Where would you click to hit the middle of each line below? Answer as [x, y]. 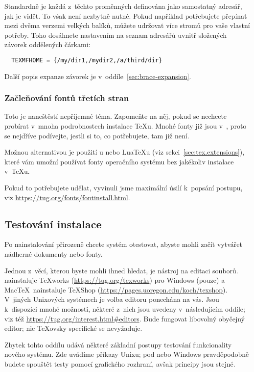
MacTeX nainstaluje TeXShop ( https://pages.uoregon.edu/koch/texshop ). [116, 289]
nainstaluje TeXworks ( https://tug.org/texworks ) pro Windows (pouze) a [115, 280]
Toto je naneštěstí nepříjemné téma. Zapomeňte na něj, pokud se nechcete [116, 116]
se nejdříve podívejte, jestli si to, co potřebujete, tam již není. [97, 135]
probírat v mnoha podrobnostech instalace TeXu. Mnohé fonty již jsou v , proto [126, 126]
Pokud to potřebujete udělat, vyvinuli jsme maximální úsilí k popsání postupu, [124, 187]
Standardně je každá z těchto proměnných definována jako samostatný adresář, [123, 6]
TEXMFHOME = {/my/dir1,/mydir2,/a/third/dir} [87, 60]
